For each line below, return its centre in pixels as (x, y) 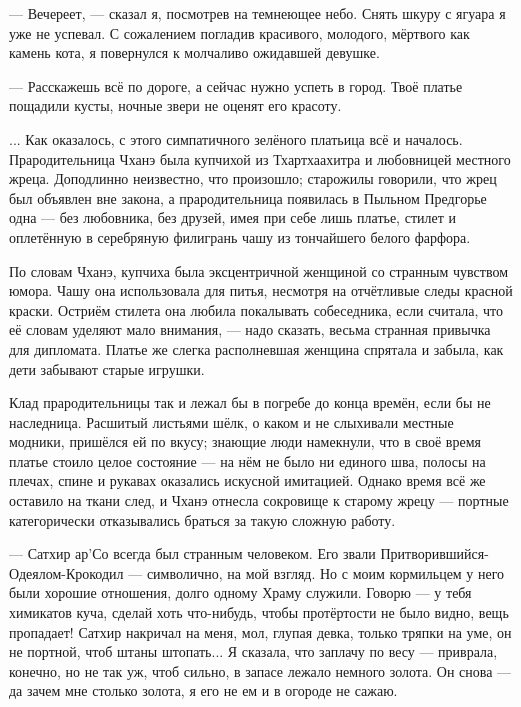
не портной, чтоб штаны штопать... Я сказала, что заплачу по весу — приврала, (253, 651)
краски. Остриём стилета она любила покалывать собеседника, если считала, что (256, 309)
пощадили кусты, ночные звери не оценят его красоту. (175, 105)
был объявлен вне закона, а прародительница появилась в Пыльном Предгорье (248, 197)
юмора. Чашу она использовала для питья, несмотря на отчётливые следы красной (261, 290)
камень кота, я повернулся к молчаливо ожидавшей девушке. (194, 52)
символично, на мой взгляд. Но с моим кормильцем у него (325, 572)
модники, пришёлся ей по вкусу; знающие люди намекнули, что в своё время (245, 441)
